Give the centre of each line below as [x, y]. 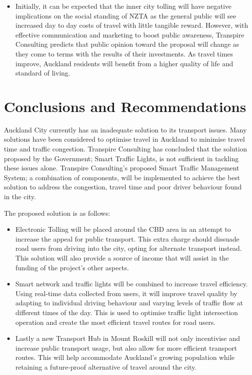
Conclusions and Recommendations [125, 106]
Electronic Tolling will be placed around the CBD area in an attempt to [123, 229]
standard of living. [43, 73]
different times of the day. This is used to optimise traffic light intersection [127, 312]
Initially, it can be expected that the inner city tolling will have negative [123, 6]
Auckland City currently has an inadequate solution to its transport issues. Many [126, 129]
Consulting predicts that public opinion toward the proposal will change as [127, 44]
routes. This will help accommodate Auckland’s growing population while [125, 357]
